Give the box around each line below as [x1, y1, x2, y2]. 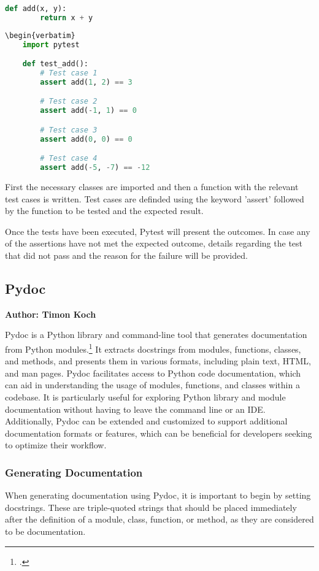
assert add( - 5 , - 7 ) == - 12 [40, 163, 150, 172]
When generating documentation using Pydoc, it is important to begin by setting [5, 489, 311, 502]
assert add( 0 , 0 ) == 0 [40, 134, 133, 144]
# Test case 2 [40, 97, 98, 106]
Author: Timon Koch [5, 307, 96, 320]
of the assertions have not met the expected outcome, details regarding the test [5, 237, 303, 250]
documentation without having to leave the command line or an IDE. [5, 402, 266, 415]
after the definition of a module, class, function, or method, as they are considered [5, 513, 314, 526]
